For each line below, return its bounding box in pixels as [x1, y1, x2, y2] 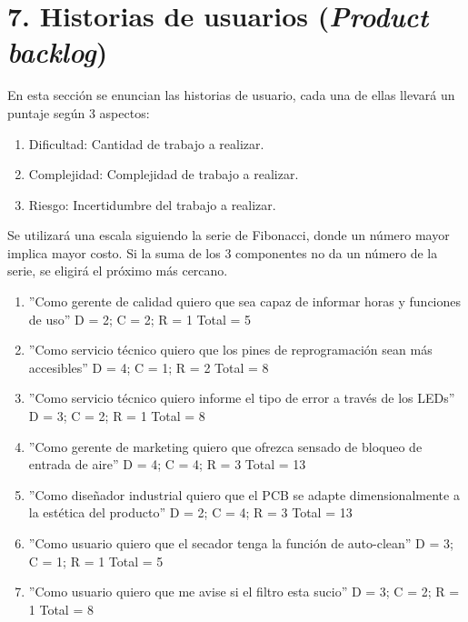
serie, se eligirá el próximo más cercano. [7, 261, 228, 280]
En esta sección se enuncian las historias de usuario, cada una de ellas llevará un [7, 85, 455, 105]
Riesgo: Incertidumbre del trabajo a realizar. [28, 195, 276, 214]
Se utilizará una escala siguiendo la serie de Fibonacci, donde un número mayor [7, 226, 450, 245]
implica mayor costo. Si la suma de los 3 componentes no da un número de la [7, 243, 438, 262]
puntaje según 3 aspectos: [7, 103, 150, 122]
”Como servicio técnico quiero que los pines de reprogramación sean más [28, 340, 433, 359]
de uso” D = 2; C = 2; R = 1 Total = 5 [28, 309, 252, 328]
